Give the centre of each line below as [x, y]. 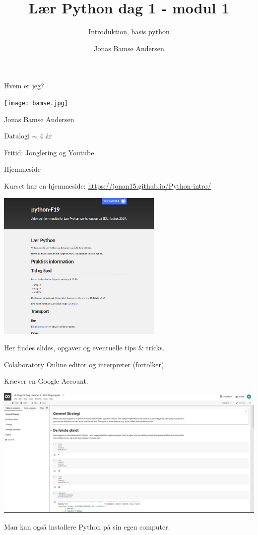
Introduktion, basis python [129, 32]
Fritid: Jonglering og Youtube [49, 152]
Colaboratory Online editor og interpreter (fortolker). [85, 364]
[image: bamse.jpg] [36, 103]
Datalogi [17, 136]
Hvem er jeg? [24, 86]
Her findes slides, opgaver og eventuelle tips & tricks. [84, 348]
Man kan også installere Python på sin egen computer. [87, 526]
